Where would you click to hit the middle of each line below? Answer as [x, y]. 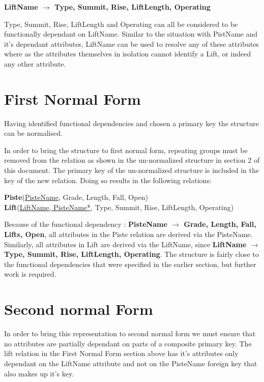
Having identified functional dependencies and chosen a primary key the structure [131, 123]
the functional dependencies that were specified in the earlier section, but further [130, 264]
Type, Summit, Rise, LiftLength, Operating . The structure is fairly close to [131, 254]
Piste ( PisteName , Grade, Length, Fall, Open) [76, 197]
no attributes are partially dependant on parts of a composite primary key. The [128, 343]
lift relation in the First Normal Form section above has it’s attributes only [121, 353]
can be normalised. [33, 133]
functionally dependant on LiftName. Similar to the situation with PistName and [131, 34]
